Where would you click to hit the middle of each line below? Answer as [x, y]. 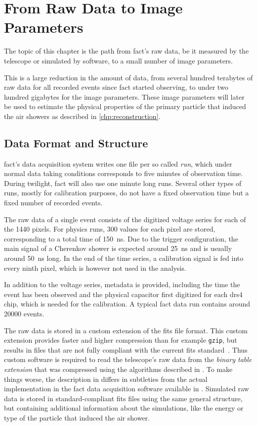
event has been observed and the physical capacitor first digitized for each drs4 [123, 294]
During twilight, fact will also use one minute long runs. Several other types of [123, 183]
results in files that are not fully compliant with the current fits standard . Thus [126, 349]
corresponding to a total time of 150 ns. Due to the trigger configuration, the [121, 238]
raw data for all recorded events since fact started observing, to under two [116, 87]
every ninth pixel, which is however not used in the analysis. [95, 268]
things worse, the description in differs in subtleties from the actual [106, 379]
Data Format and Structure [76, 143]
